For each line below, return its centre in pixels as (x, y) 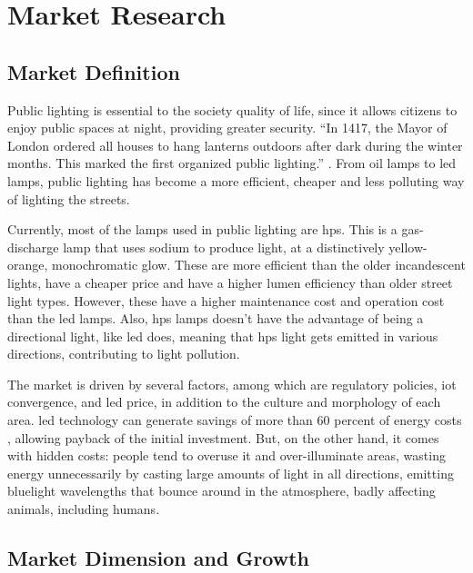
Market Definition (94, 71)
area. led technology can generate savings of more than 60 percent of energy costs (235, 420)
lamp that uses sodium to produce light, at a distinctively (224, 247)
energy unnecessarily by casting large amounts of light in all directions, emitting (231, 473)
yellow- (408, 247)
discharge (33, 247)
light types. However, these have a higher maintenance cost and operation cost (226, 300)
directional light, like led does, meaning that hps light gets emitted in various (223, 336)
